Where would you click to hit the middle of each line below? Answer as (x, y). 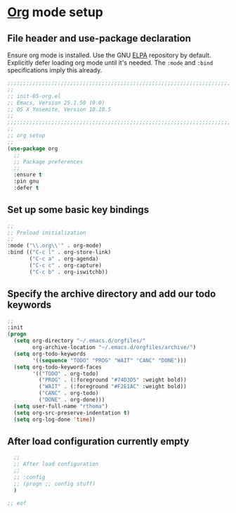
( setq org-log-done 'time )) (55, 419)
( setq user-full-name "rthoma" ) (61, 406)
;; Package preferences (48, 162)
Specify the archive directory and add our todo (112, 294)
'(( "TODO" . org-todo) (66, 373)
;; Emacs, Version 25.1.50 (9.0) (56, 103)
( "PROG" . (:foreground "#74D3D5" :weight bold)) (113, 380)
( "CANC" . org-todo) (68, 393)
